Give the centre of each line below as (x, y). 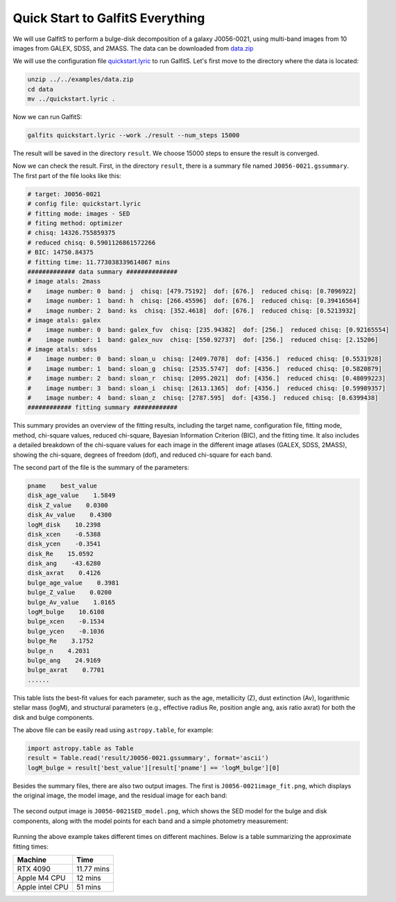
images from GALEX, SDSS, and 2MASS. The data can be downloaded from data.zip (133, 48)
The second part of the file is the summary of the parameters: (101, 467)
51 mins (89, 887)
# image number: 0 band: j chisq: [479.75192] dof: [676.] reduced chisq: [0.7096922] (192, 291)
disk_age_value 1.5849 (71, 495)
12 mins (89, 878)
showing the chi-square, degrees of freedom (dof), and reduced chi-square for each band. (143, 455)
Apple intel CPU (43, 887)
